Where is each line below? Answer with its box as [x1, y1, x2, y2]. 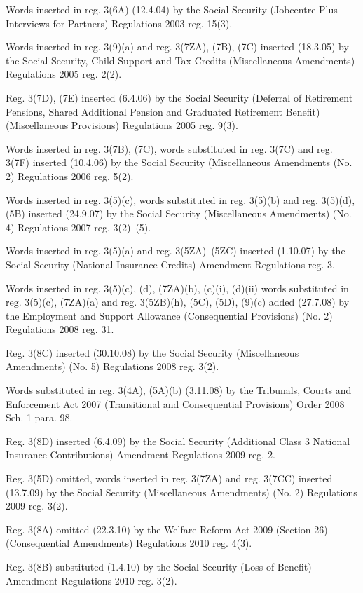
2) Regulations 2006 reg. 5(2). [6, 168, 134, 183]
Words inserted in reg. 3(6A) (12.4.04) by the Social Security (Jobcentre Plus [6, 2, 338, 16]
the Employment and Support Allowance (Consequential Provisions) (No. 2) [6, 308, 333, 322]
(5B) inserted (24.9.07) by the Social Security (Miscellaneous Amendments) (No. [6, 206, 352, 221]
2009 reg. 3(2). [6, 498, 68, 513]
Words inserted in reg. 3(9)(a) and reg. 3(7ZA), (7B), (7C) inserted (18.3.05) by [6, 39, 349, 54]
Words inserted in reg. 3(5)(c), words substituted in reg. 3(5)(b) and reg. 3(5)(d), [6, 192, 355, 207]
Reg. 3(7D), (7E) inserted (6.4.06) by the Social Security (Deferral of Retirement [6, 90, 353, 104]
